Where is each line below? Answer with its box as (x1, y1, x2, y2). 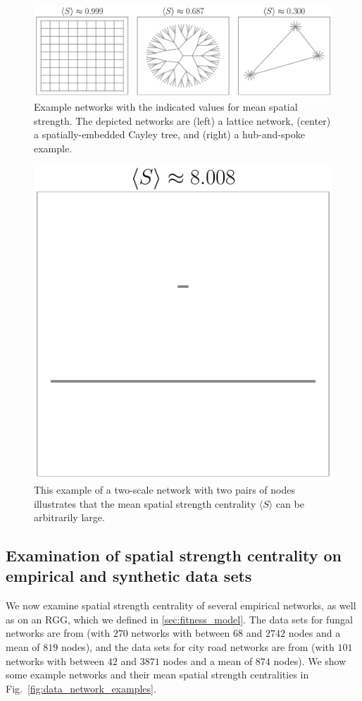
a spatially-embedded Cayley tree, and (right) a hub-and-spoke (34, 127, 305, 142)
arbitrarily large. (34, 510, 105, 525)
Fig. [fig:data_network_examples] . (6, 681, 156, 695)
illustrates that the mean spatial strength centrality (34, 496, 256, 511)
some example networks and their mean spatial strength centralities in (6, 667, 309, 682)
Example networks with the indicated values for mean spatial (34, 99, 298, 114)
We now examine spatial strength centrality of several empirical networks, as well (6, 598, 356, 613)
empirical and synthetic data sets (6, 565, 252, 587)
